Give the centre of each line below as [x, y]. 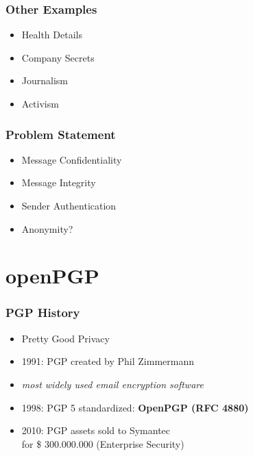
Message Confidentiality [72, 159]
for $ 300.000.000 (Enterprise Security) [103, 443]
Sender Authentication [69, 205]
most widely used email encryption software [112, 384]
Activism [40, 103]
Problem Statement [61, 134]
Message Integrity [59, 182]
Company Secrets [58, 57]
